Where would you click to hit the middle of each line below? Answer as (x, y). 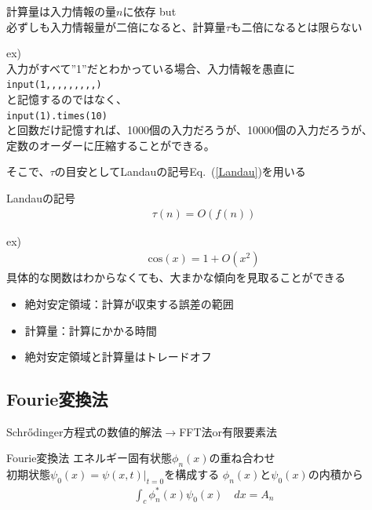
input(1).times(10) (57, 116)
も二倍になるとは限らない (296, 26)
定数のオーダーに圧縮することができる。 (111, 145)
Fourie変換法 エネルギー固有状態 (89, 458)
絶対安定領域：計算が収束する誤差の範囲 (129, 303)
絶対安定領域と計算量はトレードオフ (118, 357)
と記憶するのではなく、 (67, 99)
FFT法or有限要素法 (228, 431)
